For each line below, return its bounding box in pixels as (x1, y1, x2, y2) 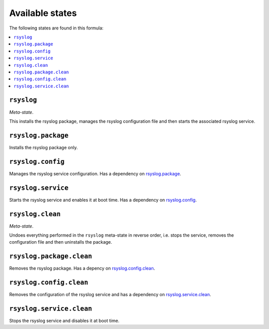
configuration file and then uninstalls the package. (9, 239, 112, 245)
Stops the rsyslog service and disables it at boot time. (9, 318, 120, 324)
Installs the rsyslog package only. (9, 144, 78, 150)
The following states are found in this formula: (9, 25, 104, 31)
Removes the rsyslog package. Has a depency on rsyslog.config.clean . (9, 265, 155, 272)
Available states (9, 7, 77, 18)
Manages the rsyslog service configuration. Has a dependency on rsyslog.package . (9, 170, 181, 177)
